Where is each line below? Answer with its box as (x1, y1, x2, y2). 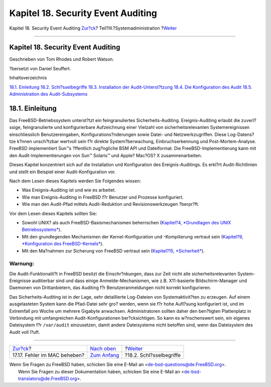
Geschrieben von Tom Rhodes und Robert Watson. (9, 56, 114, 62)
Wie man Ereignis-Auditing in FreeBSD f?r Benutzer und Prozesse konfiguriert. (22, 194, 184, 200)
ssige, (9, 124, 22, 131)
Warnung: (9, 260, 35, 267)
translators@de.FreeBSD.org (18, 375, 77, 381)
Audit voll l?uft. (9, 329, 40, 335)
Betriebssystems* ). (22, 226, 62, 233)
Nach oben (90, 345, 116, 352)
